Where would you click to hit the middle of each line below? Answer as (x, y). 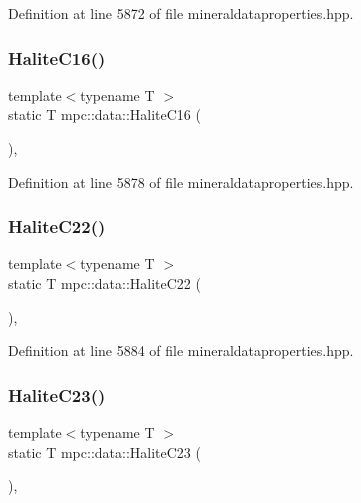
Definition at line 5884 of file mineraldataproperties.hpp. (181, 350)
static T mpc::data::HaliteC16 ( (104, 114)
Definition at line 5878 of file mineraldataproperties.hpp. (181, 181)
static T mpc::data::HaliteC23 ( (104, 451)
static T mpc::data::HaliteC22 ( (104, 283)
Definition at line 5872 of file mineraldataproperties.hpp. (181, 13)
